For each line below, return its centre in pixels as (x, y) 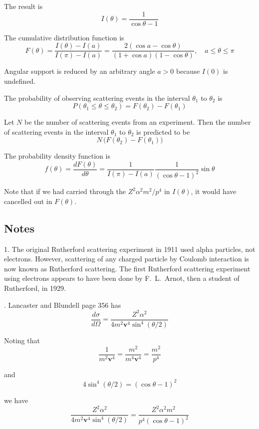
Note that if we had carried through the (65, 191)
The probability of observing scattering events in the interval (97, 98)
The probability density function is (57, 156)
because (188, 71)
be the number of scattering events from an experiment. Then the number (137, 122)
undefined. (20, 81)
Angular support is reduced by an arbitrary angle (80, 71)
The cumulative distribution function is (64, 37)
